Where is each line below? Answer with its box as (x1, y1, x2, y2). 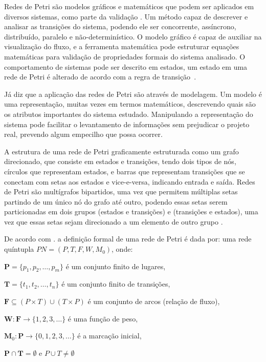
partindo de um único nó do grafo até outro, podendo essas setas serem (4, 196, 228, 207)
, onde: (112, 244, 133, 254)
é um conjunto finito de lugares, (65, 260, 166, 271)
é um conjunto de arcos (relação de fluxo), (87, 296, 220, 307)
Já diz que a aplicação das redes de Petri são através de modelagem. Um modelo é (4, 88, 262, 99)
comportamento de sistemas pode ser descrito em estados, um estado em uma (4, 61, 248, 72)
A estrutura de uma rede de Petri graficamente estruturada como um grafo (4, 146, 239, 156)
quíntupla (4, 244, 34, 254)
